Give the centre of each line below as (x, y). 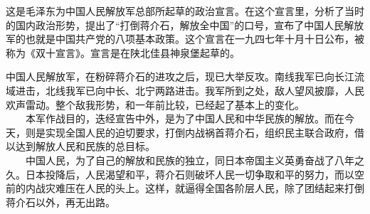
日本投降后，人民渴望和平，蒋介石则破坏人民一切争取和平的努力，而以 (190, 174)
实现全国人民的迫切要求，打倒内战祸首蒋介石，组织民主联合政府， (200, 132)
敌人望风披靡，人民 (319, 90)
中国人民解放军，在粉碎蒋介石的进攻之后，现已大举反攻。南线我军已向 (170, 76)
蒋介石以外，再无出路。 (60, 202)
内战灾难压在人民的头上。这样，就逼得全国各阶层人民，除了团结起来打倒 (195, 188)
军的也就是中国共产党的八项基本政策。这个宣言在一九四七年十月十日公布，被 (185, 39)
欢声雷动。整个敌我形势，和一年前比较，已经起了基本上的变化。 (155, 104)
